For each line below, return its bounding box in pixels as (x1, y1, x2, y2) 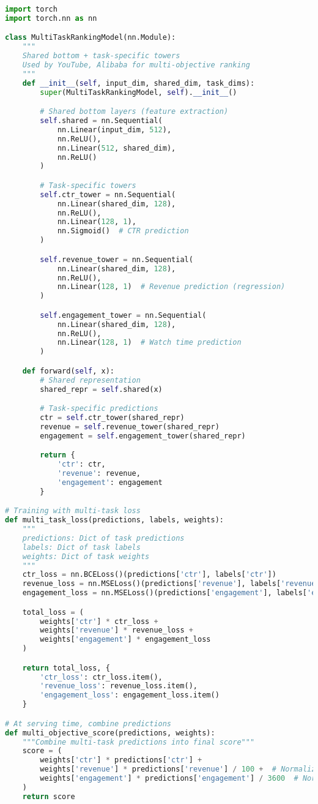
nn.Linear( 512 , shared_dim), (57, 143, 176, 152)
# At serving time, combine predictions (5, 719, 172, 728)
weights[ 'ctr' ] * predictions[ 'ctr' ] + (40, 756, 202, 765)
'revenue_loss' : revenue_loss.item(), (40, 682, 198, 691)
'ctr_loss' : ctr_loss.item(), (40, 672, 163, 682)
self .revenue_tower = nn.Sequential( (40, 255, 193, 264)
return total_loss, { (22, 663, 110, 672)
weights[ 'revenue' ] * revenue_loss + (40, 626, 193, 635)
